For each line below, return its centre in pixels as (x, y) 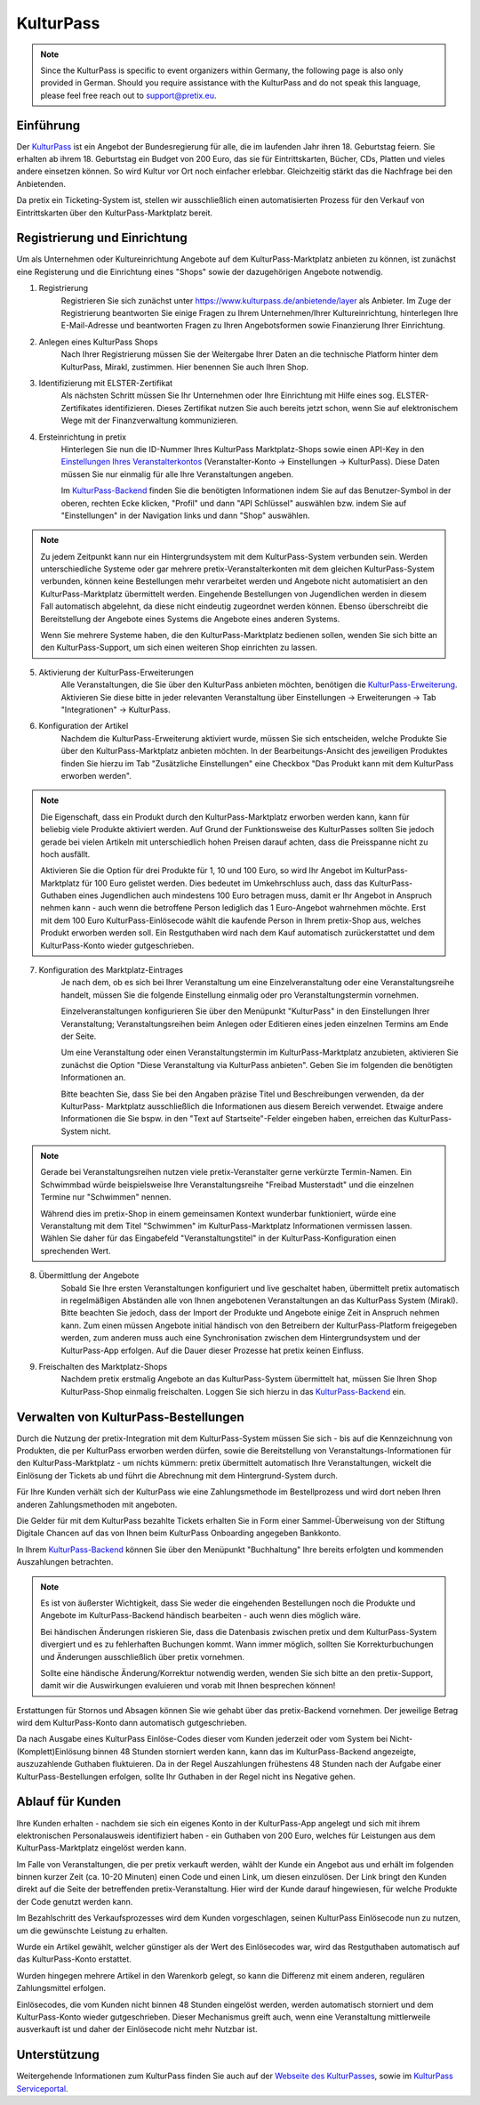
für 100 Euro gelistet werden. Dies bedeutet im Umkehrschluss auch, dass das (224, 883)
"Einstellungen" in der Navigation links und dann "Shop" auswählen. (185, 515)
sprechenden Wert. (76, 1251)
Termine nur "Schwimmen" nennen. (106, 1197)
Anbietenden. (41, 183)
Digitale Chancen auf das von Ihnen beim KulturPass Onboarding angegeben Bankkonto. (179, 1533)
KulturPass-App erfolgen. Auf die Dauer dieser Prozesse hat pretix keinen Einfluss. (212, 1350)
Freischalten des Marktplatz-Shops (103, 1366)
